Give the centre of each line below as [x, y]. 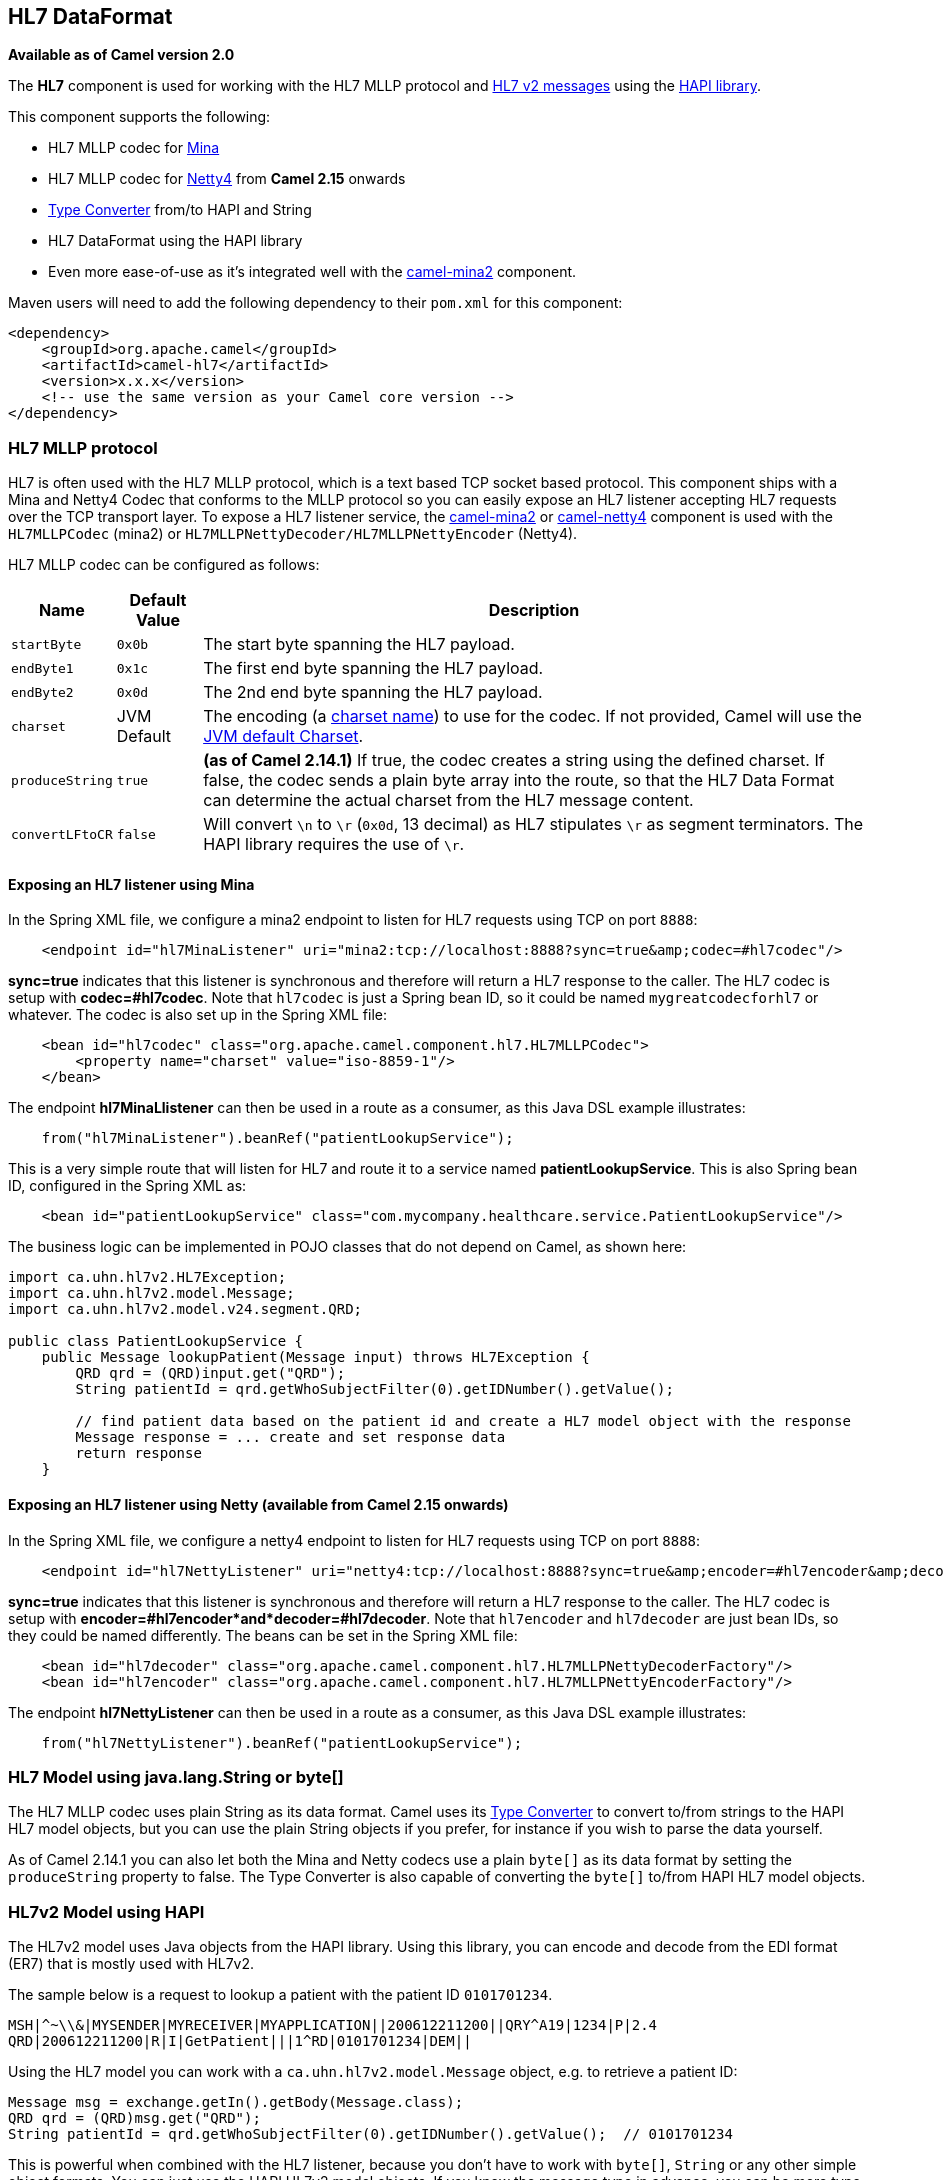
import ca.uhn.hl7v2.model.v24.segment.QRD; [185, 1309]
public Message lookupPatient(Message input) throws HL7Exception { [315, 1357]
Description [534, 610]
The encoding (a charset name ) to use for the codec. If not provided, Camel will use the [532, 716]
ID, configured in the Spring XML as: [127, 1186]
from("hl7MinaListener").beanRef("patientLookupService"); [277, 1138]
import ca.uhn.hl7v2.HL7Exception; [147, 1277]
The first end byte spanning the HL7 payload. [373, 668]
